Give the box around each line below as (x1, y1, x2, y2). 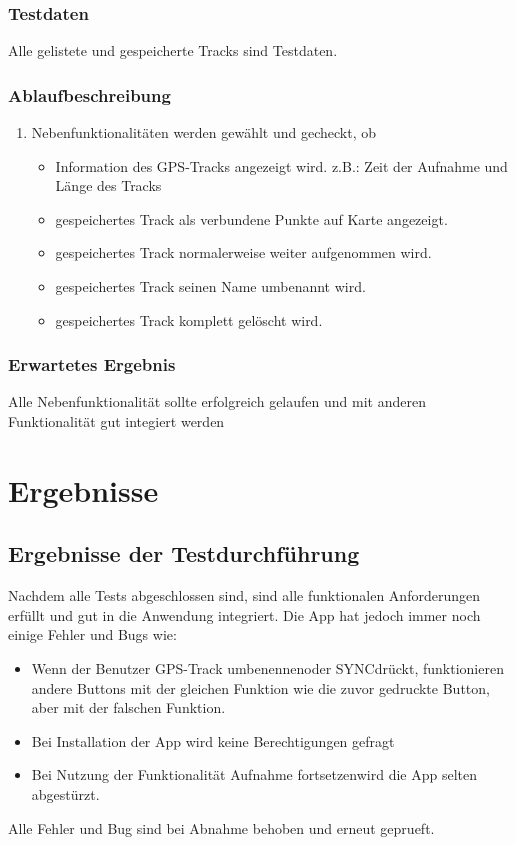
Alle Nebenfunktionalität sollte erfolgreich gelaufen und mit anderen (8, 391, 426, 412)
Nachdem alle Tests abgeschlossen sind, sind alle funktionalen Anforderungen (8, 585, 480, 606)
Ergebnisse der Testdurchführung (8, 538, 360, 569)
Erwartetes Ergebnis (8, 352, 176, 377)
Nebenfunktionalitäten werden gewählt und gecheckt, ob (31, 122, 377, 143)
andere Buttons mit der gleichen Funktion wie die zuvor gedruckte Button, (31, 677, 490, 698)
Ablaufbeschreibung (8, 82, 171, 107)
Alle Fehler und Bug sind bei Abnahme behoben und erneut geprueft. (8, 817, 435, 838)
